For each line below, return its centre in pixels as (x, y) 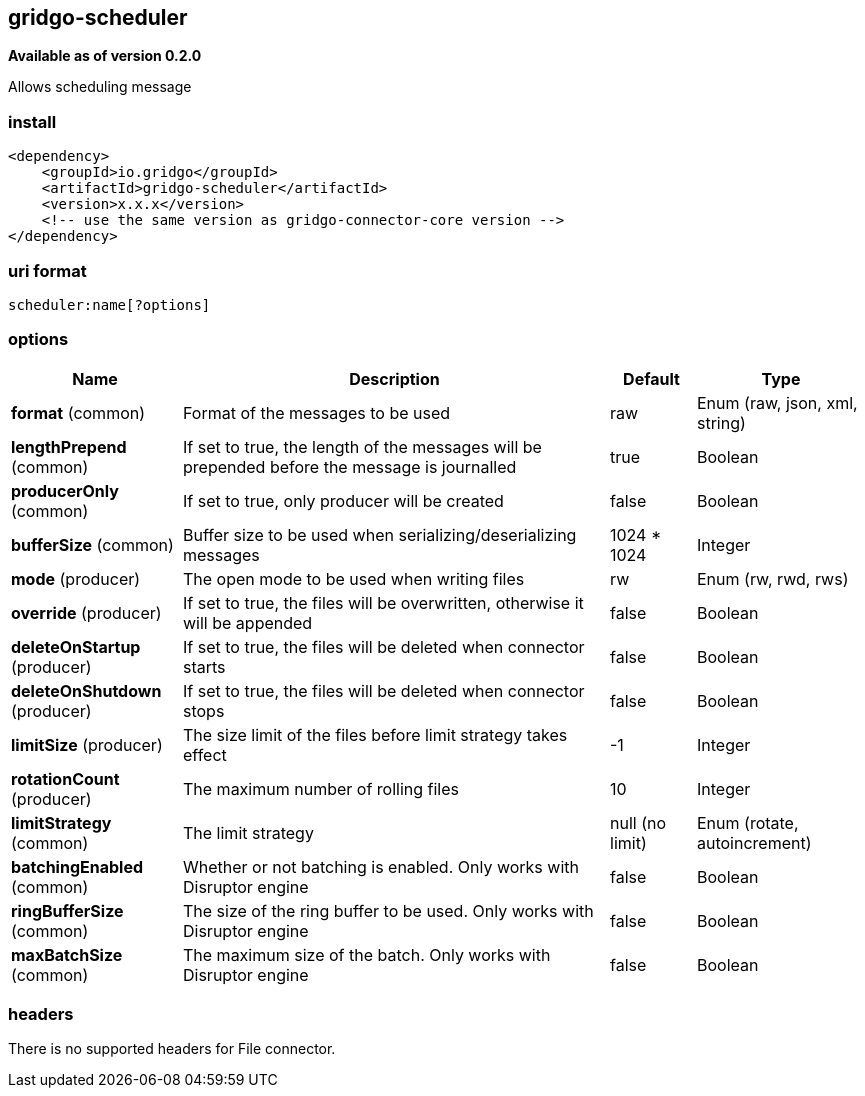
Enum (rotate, (748, 822)
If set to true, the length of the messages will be (362, 446)
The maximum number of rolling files (321, 788)
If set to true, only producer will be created (343, 500)
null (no (638, 822)
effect (205, 754)
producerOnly (65, 490)
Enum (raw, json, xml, (777, 402)
